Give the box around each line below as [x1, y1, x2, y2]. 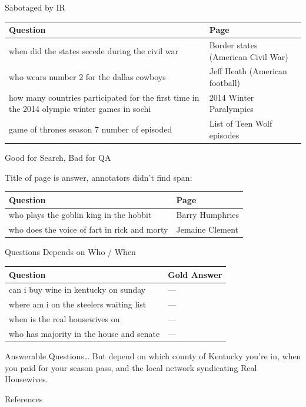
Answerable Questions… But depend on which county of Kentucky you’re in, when [5, 349, 301, 362]
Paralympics [209, 102, 254, 115]
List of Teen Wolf [209, 117, 272, 130]
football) [209, 76, 240, 88]
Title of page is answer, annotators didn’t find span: [5, 171, 192, 183]
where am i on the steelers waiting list [9, 298, 147, 310]
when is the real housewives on [9, 313, 120, 325]
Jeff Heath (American [209, 65, 287, 77]
